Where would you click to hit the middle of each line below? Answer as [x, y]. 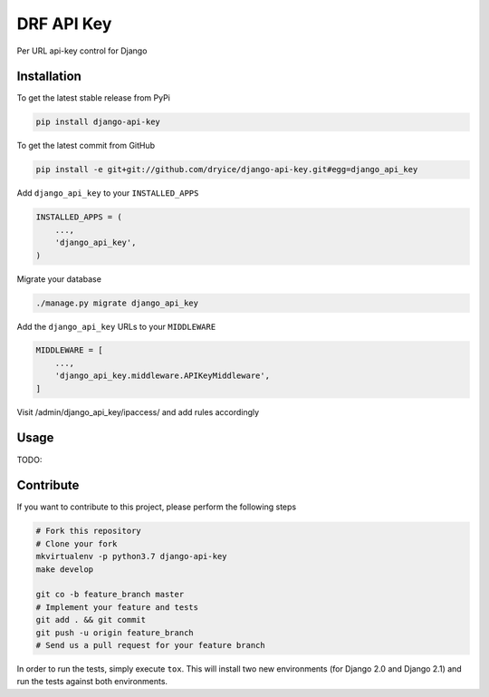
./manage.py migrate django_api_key [117, 303]
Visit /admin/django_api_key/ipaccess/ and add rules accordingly [138, 411]
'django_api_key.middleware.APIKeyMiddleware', [163, 376]
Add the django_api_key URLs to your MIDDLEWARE [116, 326]
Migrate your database [59, 279]
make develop [65, 569]
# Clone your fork [77, 543]
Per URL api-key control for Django [82, 51]
